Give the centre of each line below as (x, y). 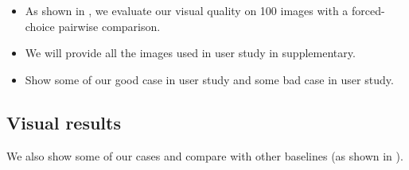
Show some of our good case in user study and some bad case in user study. (209, 79)
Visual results (64, 122)
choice (40, 26)
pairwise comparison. (109, 26)
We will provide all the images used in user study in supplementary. (190, 53)
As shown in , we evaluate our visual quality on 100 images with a (187, 10)
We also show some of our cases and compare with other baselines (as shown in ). (205, 155)
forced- (368, 10)
